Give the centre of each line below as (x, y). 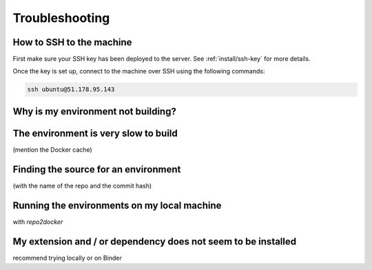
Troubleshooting (61, 18)
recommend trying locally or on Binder (67, 258)
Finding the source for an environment (97, 169)
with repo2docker (38, 222)
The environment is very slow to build (95, 133)
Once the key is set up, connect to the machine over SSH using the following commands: (139, 71)
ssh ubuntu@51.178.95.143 (71, 90)
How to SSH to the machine (72, 42)
